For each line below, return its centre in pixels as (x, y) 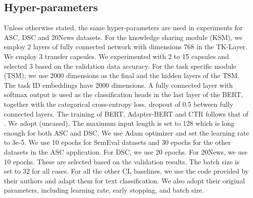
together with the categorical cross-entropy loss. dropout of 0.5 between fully (119, 104)
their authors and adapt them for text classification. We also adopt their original (125, 180)
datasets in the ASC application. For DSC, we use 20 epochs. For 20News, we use (126, 151)
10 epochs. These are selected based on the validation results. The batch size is (122, 161)
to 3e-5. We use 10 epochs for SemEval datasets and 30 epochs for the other (117, 142)
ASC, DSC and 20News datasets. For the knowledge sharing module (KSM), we (123, 37)
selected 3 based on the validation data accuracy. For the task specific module (120, 66)
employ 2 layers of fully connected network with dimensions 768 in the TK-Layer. (126, 47)
